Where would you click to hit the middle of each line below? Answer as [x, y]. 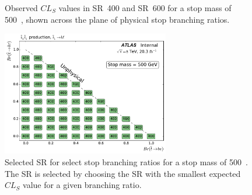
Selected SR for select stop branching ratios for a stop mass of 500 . [126, 161]
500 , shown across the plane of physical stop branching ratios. [117, 19]
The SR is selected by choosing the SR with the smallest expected [123, 173]
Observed [21, 8]
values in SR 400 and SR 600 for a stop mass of [145, 8]
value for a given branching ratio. [82, 185]
